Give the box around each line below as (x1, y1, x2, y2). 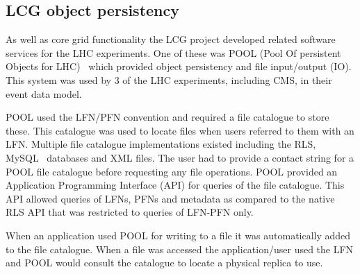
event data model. (6, 86, 82, 101)
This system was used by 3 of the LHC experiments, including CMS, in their (6, 72, 332, 87)
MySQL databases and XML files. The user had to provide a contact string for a (6, 150, 354, 164)
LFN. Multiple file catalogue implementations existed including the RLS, (6, 137, 316, 151)
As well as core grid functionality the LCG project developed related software (6, 32, 336, 46)
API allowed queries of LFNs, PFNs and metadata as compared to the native (6, 191, 335, 205)
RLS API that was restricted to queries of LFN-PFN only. (6, 205, 254, 219)
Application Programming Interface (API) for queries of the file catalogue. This (6, 178, 345, 192)
